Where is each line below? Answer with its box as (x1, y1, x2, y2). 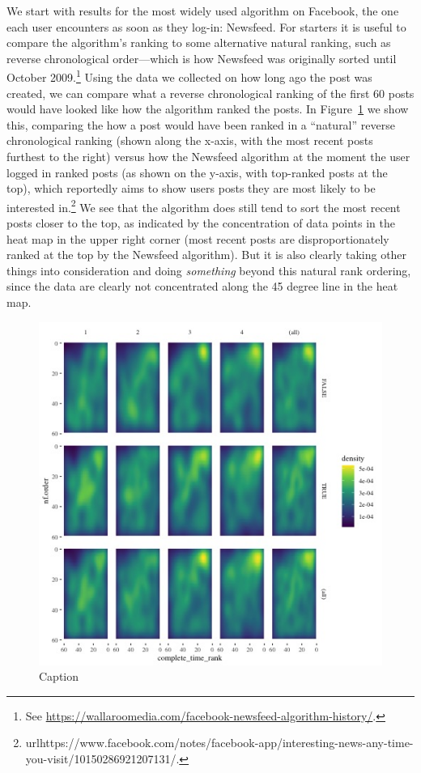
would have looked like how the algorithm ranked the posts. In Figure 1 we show (6, 100, 409, 117)
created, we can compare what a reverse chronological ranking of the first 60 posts (6, 84, 415, 101)
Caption (39, 668, 79, 685)
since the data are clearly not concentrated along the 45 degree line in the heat (6, 278, 398, 295)
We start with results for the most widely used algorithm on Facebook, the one (6, 2, 399, 19)
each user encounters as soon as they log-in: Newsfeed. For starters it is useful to (6, 18, 406, 35)
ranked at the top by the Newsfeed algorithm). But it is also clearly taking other (6, 246, 407, 263)
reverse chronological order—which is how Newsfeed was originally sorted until (6, 49, 397, 66)
